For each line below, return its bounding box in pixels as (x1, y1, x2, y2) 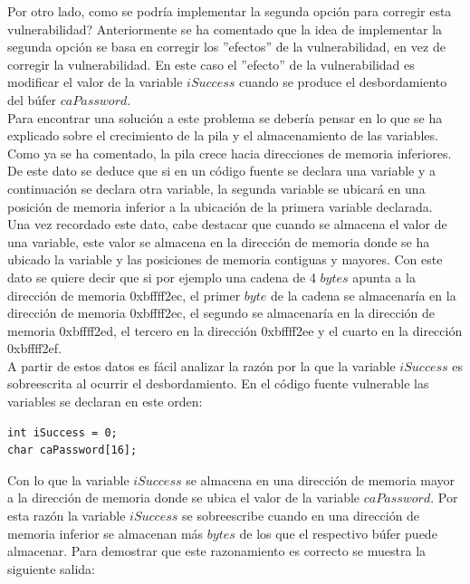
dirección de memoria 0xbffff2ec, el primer (7, 285, 241, 304)
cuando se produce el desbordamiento (238, 72, 447, 91)
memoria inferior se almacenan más (7, 523, 204, 542)
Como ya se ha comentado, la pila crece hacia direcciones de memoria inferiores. (7, 143, 452, 162)
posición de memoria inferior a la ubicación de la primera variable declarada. (7, 196, 433, 215)
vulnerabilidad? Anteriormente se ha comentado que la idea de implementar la (7, 19, 443, 38)
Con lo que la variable (7, 470, 129, 489)
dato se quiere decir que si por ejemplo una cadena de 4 (7, 267, 316, 286)
